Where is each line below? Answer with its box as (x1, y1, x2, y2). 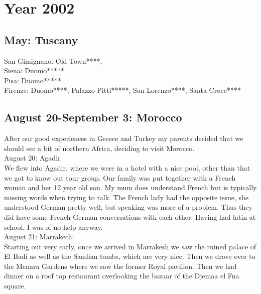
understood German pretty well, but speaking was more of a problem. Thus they (4, 202, 252, 212)
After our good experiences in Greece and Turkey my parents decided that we (4, 133, 243, 143)
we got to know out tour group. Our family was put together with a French (4, 172, 236, 183)
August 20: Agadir (4, 153, 61, 163)
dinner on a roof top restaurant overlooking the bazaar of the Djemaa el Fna (4, 270, 239, 281)
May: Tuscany (4, 32, 78, 47)
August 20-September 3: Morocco (4, 109, 182, 125)
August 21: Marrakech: (4, 231, 74, 242)
